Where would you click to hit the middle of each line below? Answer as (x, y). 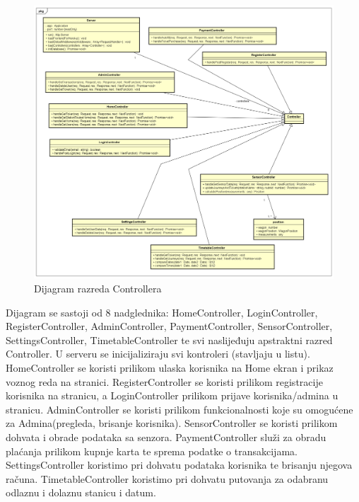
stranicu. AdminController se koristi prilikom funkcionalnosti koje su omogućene (179, 409)
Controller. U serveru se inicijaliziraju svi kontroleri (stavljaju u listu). (158, 354)
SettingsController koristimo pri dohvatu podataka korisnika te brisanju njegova (179, 465)
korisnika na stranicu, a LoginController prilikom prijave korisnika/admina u (172, 395)
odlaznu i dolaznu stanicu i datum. (81, 492)
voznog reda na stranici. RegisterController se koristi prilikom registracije (164, 381)
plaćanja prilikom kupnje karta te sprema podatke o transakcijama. (152, 451)
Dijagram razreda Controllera (98, 289)
